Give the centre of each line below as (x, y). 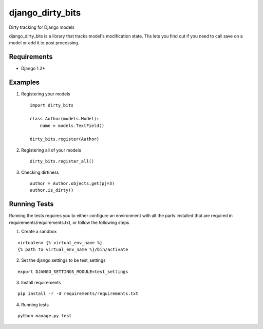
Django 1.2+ (33, 69)
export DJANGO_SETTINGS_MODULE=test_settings (73, 272)
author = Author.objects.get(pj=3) (72, 183)
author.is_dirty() (52, 190)
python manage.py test (45, 316)
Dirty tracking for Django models (42, 27)
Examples (24, 82)
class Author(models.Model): (65, 119)
